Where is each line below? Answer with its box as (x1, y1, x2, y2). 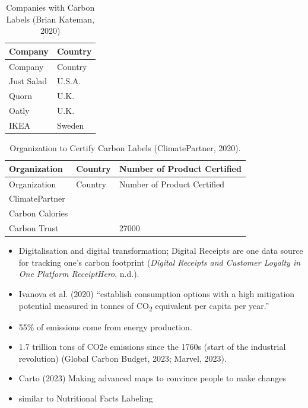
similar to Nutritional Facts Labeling (18, 392, 153, 404)
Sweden (56, 119, 84, 131)
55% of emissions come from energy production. (18, 320, 192, 333)
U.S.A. (56, 75, 81, 87)
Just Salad (9, 75, 47, 87)
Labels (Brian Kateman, (6, 12, 94, 25)
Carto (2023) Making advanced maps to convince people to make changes (18, 372, 286, 384)
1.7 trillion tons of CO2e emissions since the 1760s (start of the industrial (18, 340, 286, 353)
